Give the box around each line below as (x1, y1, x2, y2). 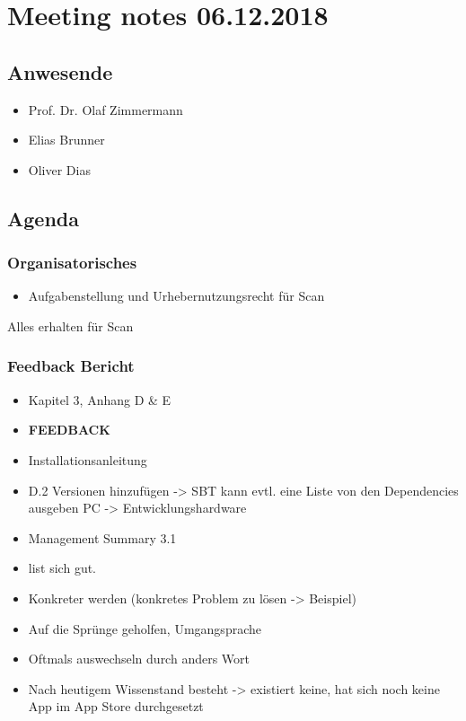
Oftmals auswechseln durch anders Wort (28, 649, 250, 668)
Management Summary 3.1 (28, 528, 177, 547)
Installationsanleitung (28, 450, 147, 469)
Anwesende (7, 57, 113, 85)
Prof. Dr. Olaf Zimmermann (28, 100, 183, 119)
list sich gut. (28, 558, 97, 577)
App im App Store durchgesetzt (28, 697, 204, 716)
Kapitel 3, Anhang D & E (28, 390, 171, 409)
